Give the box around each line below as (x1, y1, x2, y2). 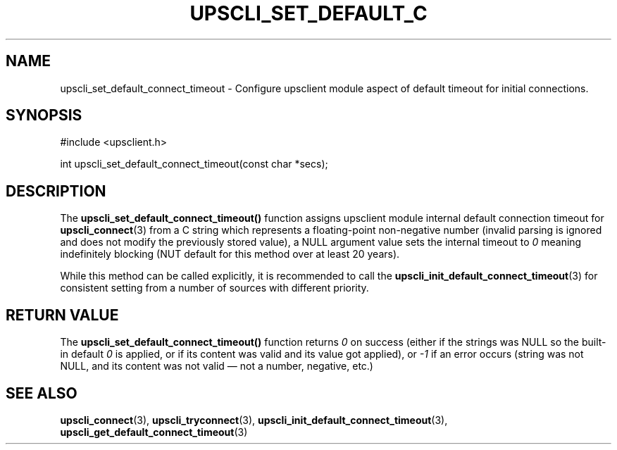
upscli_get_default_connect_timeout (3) (60, 425, 248, 438)
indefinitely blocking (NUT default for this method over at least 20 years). (60, 248, 400, 261)
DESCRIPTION (6, 182, 106, 200)
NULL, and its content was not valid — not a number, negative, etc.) (60, 360, 373, 373)
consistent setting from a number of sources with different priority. (60, 282, 369, 294)
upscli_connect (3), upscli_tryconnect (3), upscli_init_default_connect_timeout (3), (60, 413, 448, 426)
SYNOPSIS (6, 106, 82, 125)
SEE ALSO (6, 384, 77, 402)
